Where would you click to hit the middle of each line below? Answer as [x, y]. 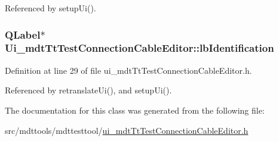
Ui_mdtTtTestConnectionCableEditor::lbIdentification [139, 48]
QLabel [23, 34]
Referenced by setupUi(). [50, 8]
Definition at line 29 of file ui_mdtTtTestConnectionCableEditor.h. [128, 70]
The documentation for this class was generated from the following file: [135, 110]
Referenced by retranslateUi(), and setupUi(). [88, 90]
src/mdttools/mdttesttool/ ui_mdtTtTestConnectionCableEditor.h [127, 130]
